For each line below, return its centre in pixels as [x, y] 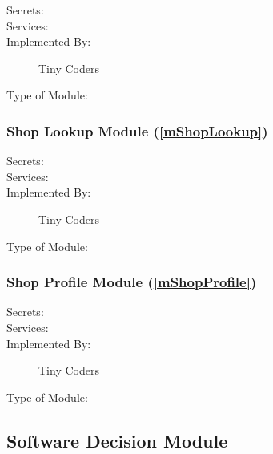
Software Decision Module [117, 440]
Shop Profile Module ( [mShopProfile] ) [132, 282]
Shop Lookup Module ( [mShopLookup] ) [137, 130]
